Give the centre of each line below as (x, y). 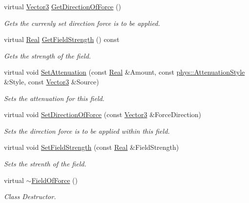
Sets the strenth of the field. (45, 163)
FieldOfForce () (54, 180)
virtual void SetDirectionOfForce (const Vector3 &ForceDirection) (103, 114)
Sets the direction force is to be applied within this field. (87, 131)
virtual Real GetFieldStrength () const (62, 39)
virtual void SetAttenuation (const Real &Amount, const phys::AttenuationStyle (124, 72)
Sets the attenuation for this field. (54, 98)
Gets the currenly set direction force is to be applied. (82, 23)
